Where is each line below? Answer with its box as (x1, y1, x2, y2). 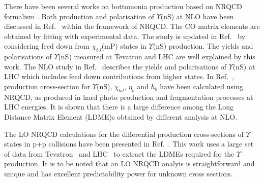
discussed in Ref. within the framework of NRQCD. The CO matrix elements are (4, 21, 260, 31)
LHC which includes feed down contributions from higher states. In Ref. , (4, 71, 234, 82)
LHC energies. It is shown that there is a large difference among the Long (4, 101, 234, 112)
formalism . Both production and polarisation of (4, 11, 154, 21)
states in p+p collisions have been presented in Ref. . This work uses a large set (4, 138, 254, 149)
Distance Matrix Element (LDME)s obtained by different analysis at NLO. (4, 111, 238, 122)
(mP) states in (101, 41, 146, 51)
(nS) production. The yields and (153, 41, 253, 51)
